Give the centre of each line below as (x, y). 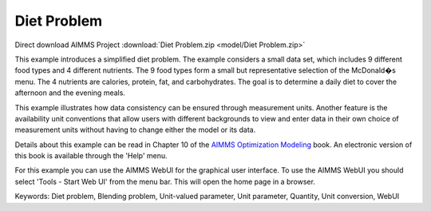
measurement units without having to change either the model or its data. (135, 130)
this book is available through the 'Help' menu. (91, 156)
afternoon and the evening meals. (70, 93)
